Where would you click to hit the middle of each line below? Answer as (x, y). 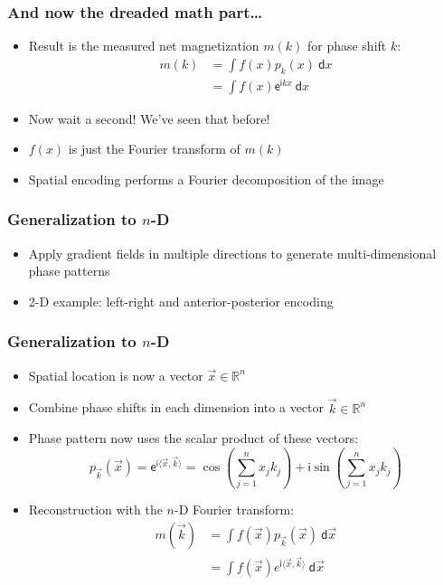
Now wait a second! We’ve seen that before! (149, 118)
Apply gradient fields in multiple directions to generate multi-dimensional (232, 253)
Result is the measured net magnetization (144, 46)
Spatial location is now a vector (116, 375)
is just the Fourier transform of (154, 149)
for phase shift (347, 46)
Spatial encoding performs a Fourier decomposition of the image (206, 179)
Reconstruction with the (95, 510)
